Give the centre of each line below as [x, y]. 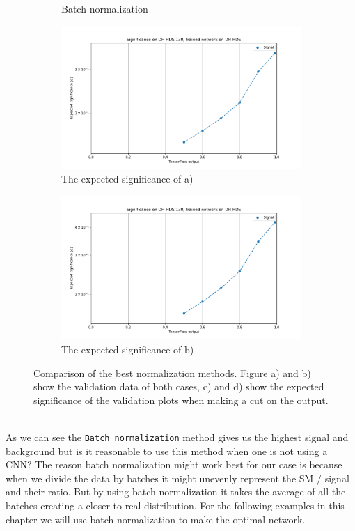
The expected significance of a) [127, 179]
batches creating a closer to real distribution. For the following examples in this [175, 505]
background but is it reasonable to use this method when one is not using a [167, 451]
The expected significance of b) [128, 349]
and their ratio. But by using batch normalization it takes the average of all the [176, 492]
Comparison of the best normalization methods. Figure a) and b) [172, 372]
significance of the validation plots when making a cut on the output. [181, 400]
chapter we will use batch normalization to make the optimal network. [156, 519]
